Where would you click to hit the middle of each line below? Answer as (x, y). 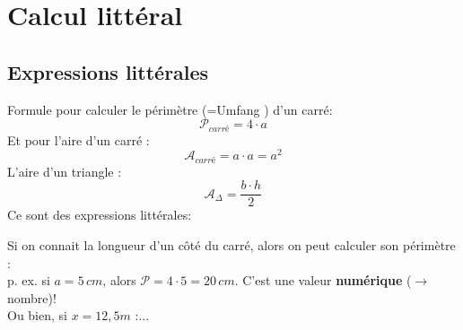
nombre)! (32, 297)
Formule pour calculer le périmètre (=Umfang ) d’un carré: (170, 109)
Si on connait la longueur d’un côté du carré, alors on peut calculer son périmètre (231, 245)
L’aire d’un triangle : (65, 171)
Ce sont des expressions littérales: (100, 215)
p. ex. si (29, 280)
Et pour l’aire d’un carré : (79, 139)
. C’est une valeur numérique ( (323, 280)
